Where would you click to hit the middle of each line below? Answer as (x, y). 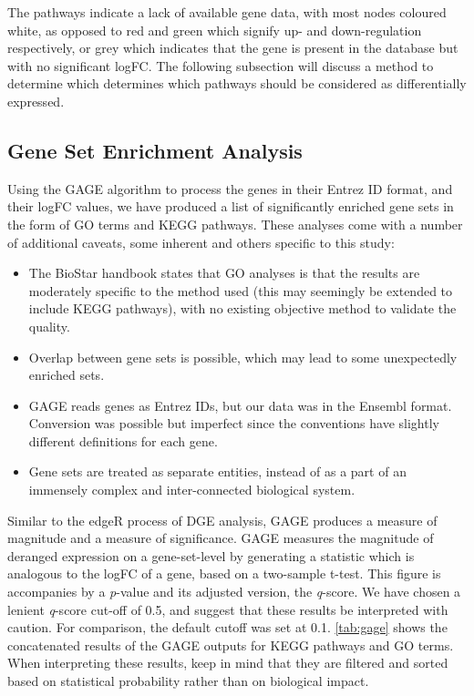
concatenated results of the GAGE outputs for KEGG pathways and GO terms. (231, 645)
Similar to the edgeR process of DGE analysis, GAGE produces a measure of (222, 520)
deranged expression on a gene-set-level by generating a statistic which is (211, 555)
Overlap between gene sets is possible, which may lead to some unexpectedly (243, 357)
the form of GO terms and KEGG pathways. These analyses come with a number (235, 224)
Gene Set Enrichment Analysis (155, 150)
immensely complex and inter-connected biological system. (192, 490)
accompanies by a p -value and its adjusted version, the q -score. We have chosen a (234, 592)
